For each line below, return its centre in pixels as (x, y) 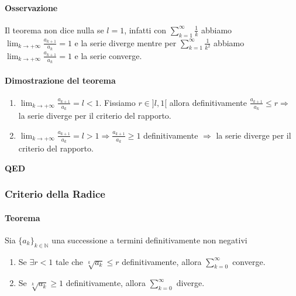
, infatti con (145, 30)
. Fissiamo (117, 102)
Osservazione (31, 7)
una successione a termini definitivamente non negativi (149, 240)
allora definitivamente (208, 102)
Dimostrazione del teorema (60, 80)
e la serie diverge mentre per (125, 42)
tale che (69, 261)
